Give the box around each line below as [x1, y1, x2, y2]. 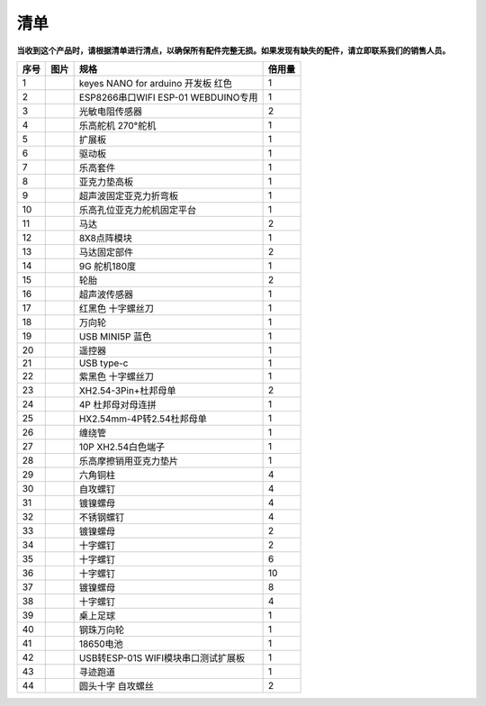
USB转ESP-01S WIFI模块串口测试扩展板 [78, 651, 246, 664]
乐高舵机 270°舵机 [78, 119, 157, 131]
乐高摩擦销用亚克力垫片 [78, 455, 179, 467]
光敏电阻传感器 [78, 104, 143, 117]
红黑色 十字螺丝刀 [78, 302, 155, 314]
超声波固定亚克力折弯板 [78, 189, 179, 202]
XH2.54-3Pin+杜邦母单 [78, 384, 176, 396]
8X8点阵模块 [78, 231, 132, 244]
